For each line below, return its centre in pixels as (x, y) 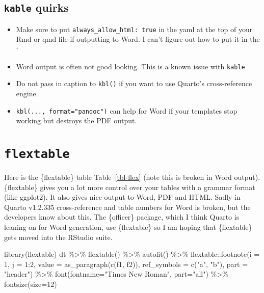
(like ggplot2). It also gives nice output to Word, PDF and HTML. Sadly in (122, 197)
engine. (27, 93)
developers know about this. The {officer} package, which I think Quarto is (122, 217)
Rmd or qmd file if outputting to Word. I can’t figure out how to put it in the (138, 39)
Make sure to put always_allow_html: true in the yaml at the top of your (134, 29)
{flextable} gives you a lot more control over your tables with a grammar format (130, 187)
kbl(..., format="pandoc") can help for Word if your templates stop (127, 110)
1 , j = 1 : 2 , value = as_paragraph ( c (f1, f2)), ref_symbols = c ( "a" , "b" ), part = (126, 264)
